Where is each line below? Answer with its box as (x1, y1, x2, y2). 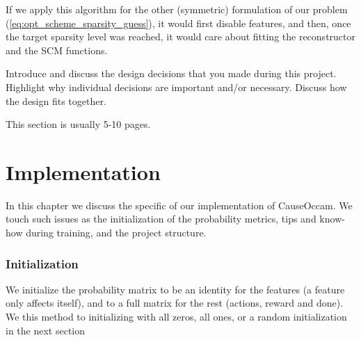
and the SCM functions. (6, 42, 108, 57)
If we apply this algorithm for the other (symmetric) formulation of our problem (6, 2, 348, 16)
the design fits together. (6, 93, 106, 108)
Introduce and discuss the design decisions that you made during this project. (6, 66, 337, 81)
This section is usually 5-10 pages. (6, 117, 151, 131)
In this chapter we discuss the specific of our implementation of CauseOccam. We (6, 197, 353, 212)
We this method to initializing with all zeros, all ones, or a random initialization (6, 309, 347, 324)
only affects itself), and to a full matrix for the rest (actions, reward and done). (6, 296, 344, 310)
